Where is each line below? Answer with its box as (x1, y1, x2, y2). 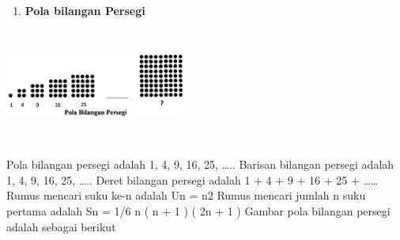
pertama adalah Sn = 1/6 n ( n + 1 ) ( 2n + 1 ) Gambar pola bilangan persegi (6, 203, 391, 219)
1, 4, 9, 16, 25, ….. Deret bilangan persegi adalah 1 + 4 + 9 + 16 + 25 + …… (6, 171, 379, 188)
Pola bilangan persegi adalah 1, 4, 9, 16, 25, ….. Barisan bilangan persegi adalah (6, 156, 394, 173)
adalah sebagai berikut (6, 218, 116, 234)
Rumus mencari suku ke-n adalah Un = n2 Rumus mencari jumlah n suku (6, 187, 366, 204)
